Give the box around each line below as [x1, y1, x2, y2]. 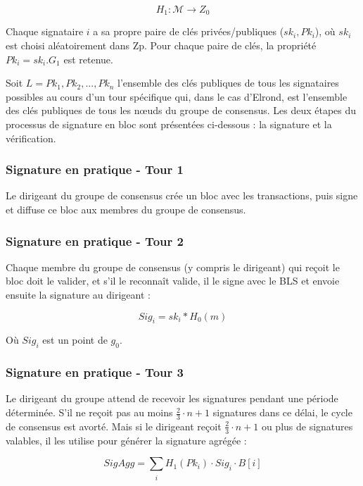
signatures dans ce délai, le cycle [212, 405, 352, 420]
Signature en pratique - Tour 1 [6, 161, 184, 178]
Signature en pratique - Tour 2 [6, 232, 184, 249]
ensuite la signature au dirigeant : [6, 287, 151, 302]
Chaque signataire [6, 24, 84, 39]
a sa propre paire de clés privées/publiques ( [93, 24, 284, 39]
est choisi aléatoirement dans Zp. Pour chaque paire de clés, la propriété [6, 38, 317, 53]
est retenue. [63, 51, 113, 66]
